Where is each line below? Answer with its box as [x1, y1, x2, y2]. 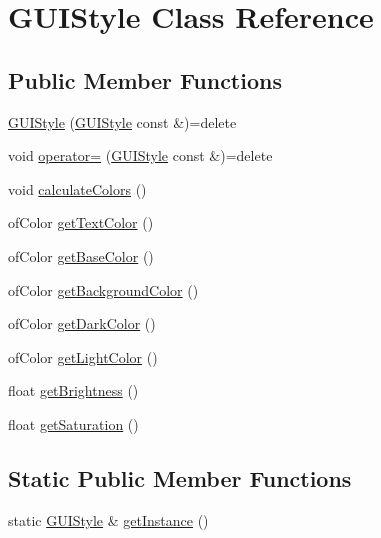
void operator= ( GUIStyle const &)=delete [8, 145, 273, 166]
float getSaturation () [8, 413, 139, 434]
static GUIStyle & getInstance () [8, 509, 209, 530]
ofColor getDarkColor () [8, 313, 156, 334]
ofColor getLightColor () [8, 346, 158, 367]
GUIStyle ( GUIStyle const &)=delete [8, 111, 237, 132]
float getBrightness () [8, 380, 139, 401]
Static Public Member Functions [8, 462, 352, 493]
